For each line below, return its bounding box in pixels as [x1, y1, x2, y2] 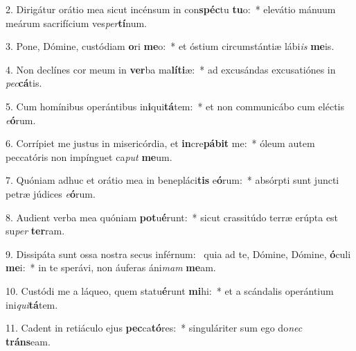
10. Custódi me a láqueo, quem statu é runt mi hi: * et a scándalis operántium [6, 283, 334, 298]
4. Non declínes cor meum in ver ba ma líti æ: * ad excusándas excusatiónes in [6, 62, 336, 76]
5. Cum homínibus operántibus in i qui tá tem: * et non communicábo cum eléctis [6, 99, 345, 113]
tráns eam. [6, 334, 51, 348]
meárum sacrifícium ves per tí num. [6, 15, 147, 30]
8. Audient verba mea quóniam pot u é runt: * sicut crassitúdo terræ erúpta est [6, 209, 339, 224]
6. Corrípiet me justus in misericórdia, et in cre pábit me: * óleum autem [6, 136, 315, 151]
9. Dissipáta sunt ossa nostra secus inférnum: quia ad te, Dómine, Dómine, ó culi [6, 246, 351, 261]
